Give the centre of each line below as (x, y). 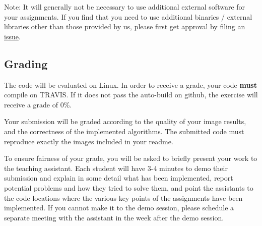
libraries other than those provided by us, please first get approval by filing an (125, 26)
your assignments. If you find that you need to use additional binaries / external (128, 16)
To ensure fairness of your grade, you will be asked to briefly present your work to (131, 158)
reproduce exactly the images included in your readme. (89, 141)
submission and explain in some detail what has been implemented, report (119, 178)
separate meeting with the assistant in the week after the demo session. (114, 217)
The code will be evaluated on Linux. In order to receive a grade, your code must (130, 84)
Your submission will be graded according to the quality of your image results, (125, 121)
